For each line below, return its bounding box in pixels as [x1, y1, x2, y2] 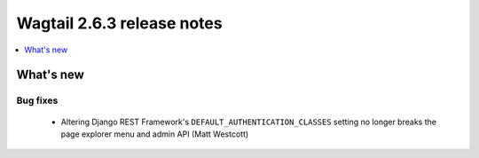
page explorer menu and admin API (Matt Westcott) [60, 129, 249, 139]
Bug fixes [16, 94, 59, 107]
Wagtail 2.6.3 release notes [16, 13, 223, 33]
